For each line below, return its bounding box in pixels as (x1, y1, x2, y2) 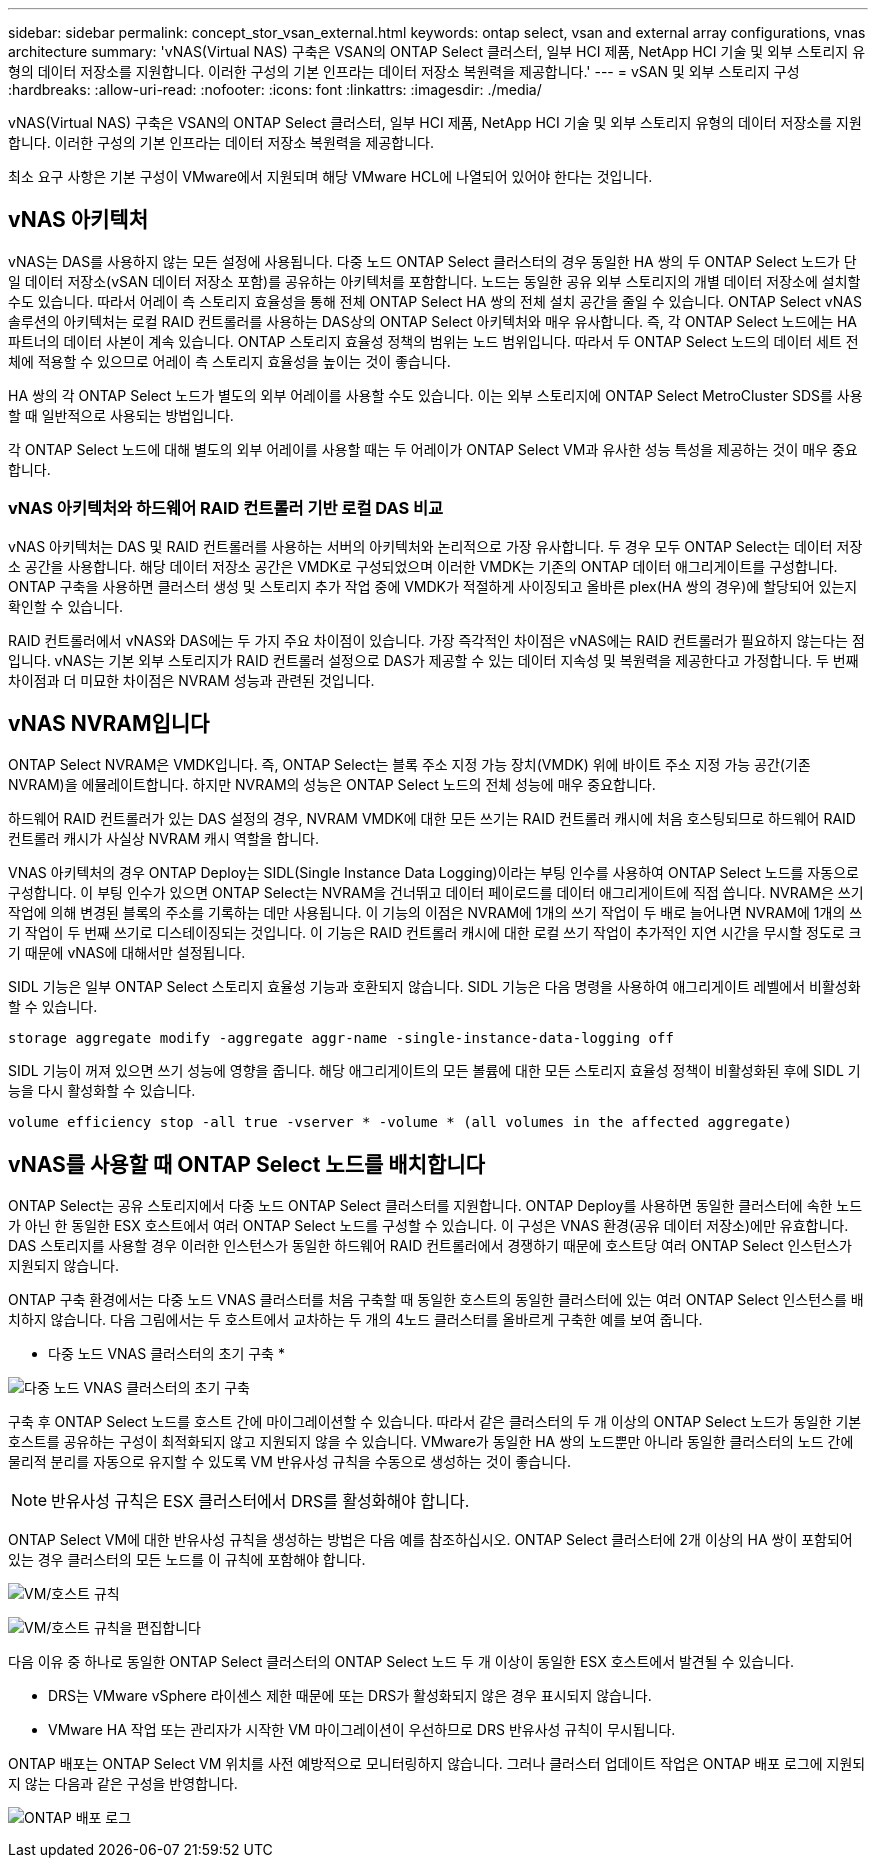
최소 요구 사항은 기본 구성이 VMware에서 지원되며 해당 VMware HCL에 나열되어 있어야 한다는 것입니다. (8, 168, 653, 185)
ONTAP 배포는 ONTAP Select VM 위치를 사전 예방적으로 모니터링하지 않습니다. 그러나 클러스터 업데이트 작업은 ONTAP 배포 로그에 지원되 (8, 1755, 866, 1773)
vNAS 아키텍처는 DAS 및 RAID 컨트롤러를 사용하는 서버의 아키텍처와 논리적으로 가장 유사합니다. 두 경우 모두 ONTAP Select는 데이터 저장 (8, 537, 863, 555)
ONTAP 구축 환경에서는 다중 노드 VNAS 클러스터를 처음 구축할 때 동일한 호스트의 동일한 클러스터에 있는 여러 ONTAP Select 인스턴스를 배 (8, 1291, 864, 1309)
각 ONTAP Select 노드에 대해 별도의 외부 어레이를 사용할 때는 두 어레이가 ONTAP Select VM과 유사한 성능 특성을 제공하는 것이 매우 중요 (8, 440, 858, 458)
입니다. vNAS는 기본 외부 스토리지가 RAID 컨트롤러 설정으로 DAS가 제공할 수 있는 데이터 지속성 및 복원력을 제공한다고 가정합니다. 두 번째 (8, 651, 859, 669)
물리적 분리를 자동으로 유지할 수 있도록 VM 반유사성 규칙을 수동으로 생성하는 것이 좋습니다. (8, 1453, 572, 1471)
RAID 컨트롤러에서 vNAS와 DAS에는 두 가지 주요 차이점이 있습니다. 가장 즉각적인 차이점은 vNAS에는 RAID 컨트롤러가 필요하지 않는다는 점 (8, 631, 865, 649)
